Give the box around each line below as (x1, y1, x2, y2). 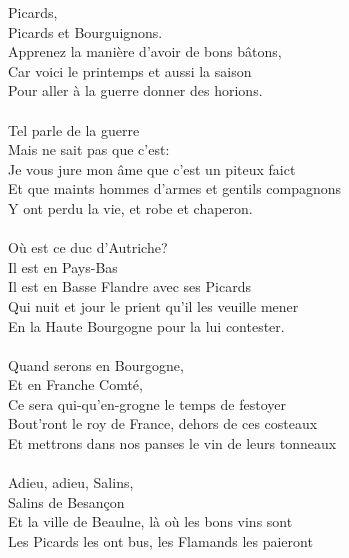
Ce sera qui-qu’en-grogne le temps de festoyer (8, 393, 286, 414)
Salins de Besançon (8, 491, 125, 512)
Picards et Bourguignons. (8, 21, 163, 42)
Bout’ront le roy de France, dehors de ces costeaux (8, 413, 318, 434)
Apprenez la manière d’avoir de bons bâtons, (8, 41, 282, 62)
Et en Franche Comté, (8, 374, 143, 395)
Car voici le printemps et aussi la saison (8, 60, 252, 81)
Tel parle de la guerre (8, 119, 140, 140)
